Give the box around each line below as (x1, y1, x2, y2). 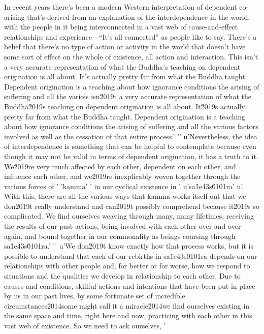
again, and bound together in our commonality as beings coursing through (4, 230, 236, 241)
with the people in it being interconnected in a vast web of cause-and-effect (4, 21, 238, 32)
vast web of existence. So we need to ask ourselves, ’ (4, 320, 166, 330)
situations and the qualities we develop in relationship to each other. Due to (4, 270, 241, 281)
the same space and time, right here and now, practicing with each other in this (4, 310, 252, 321)
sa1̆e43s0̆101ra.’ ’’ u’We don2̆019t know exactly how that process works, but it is (4, 240, 253, 251)
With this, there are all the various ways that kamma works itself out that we (4, 191, 246, 201)
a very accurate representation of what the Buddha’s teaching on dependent (4, 61, 241, 72)
